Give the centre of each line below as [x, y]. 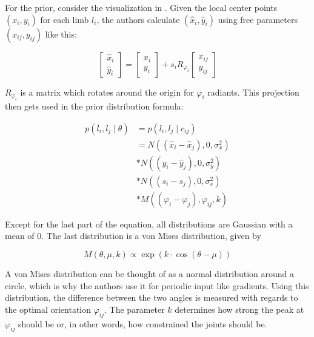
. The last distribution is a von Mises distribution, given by [151, 236]
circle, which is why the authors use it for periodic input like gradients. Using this [157, 285]
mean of [20, 236]
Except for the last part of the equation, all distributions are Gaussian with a [149, 224]
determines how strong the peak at [239, 309]
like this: [61, 34]
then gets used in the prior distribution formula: [94, 106]
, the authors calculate [138, 19]
